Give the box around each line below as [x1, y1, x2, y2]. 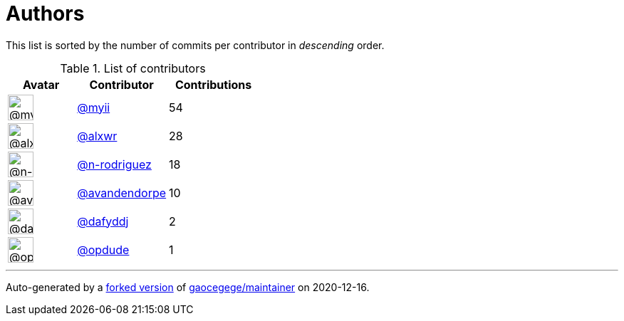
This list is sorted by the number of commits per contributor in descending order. [6, 38, 385, 51]
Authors [6, 1, 85, 26]
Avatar [22, 77, 60, 92]
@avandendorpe [77, 185, 167, 200]
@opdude [77, 242, 130, 257]
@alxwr [77, 128, 118, 143]
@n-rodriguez [77, 157, 152, 172]
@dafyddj [77, 214, 129, 228]
